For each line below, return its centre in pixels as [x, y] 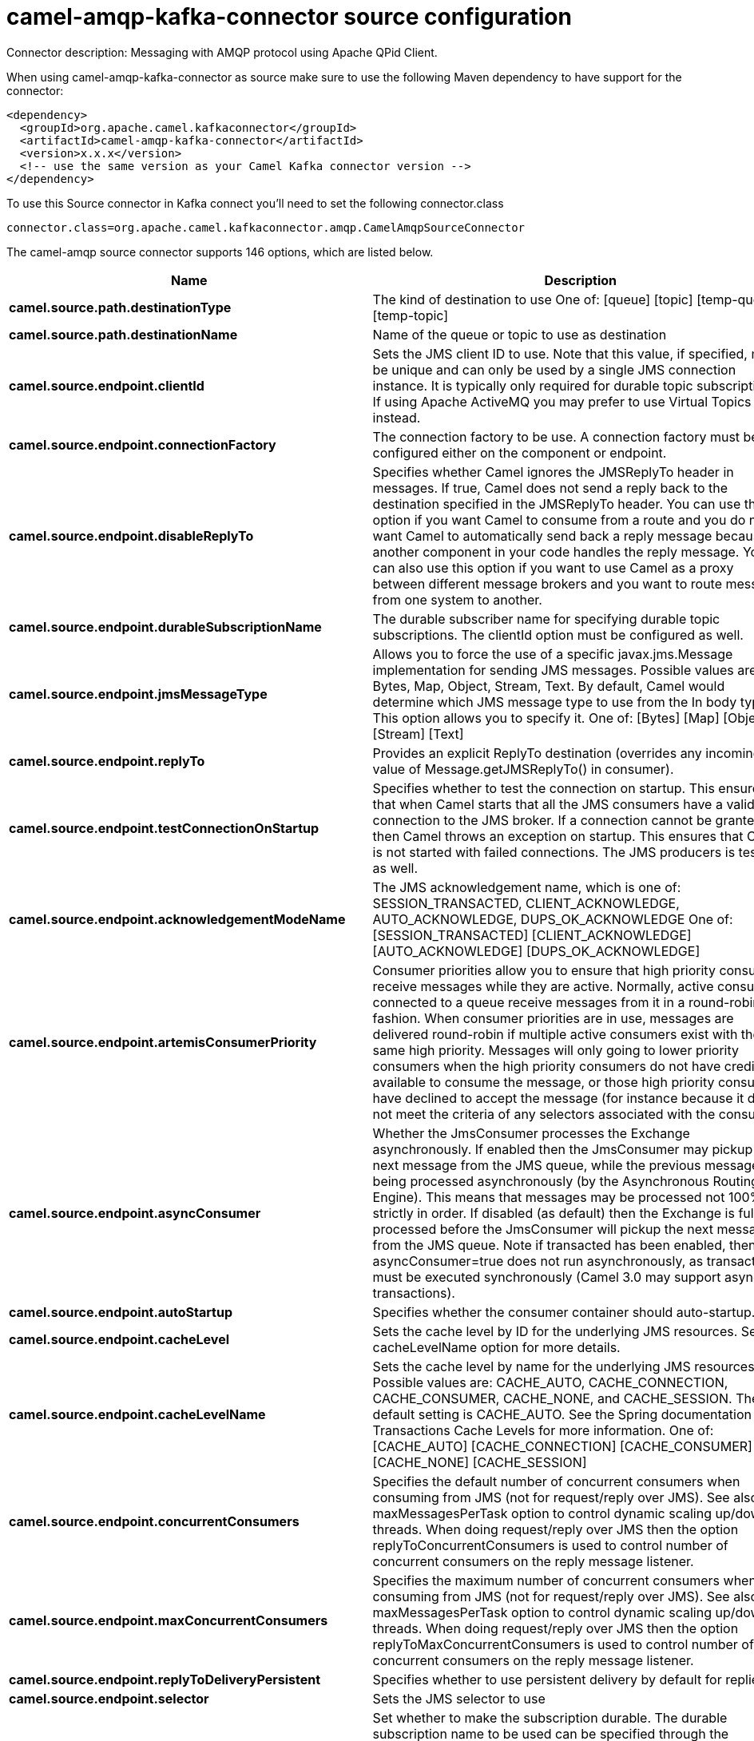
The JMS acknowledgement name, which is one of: [527, 887]
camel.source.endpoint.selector [109, 1698]
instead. [397, 417]
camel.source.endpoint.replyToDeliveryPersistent [165, 1679]
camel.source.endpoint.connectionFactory [143, 444]
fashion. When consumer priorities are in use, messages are [553, 1018]
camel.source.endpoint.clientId [107, 385]
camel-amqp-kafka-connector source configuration [289, 17]
